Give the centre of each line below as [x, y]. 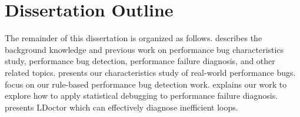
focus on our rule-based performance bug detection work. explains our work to [146, 84]
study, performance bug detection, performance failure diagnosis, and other [140, 61]
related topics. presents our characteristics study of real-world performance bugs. [150, 72]
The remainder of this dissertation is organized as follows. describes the [134, 38]
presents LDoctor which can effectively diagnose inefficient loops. [121, 107]
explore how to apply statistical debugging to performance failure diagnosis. [141, 96]
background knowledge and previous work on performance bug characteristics [144, 49]
